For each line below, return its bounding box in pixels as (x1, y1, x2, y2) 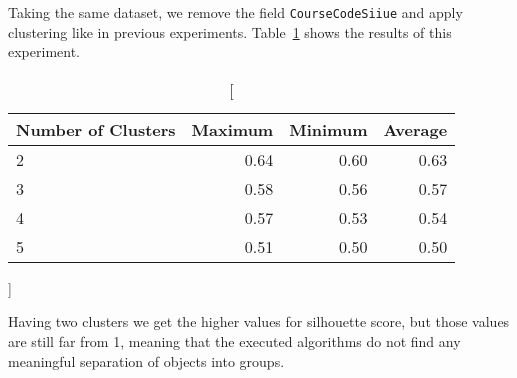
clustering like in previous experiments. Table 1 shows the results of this (8, 21, 452, 42)
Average (383, 117, 448, 141)
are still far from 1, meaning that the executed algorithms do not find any (8, 331, 461, 352)
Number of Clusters (16, 117, 176, 141)
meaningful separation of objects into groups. (8, 350, 285, 371)
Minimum (289, 117, 368, 141)
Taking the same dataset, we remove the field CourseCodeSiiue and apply (8, 2, 463, 22)
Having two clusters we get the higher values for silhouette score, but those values (8, 311, 510, 332)
